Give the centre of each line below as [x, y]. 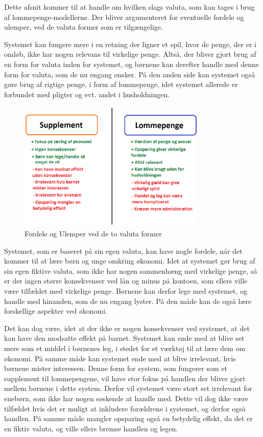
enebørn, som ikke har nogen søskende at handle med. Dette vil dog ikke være [126, 398]
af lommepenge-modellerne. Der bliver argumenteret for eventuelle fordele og [124, 17]
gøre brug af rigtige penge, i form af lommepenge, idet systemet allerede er [121, 84]
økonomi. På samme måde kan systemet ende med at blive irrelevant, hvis [120, 358]
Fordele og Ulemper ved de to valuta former [93, 234]
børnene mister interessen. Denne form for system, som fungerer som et [116, 368]
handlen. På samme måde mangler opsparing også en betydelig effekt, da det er [128, 418]
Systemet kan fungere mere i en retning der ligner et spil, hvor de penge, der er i [130, 44]
